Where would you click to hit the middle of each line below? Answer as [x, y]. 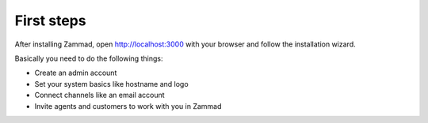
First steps [50, 20]
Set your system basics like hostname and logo [112, 84]
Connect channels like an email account [100, 95]
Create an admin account [76, 73]
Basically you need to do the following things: [89, 58]
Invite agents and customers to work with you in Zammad [128, 106]
